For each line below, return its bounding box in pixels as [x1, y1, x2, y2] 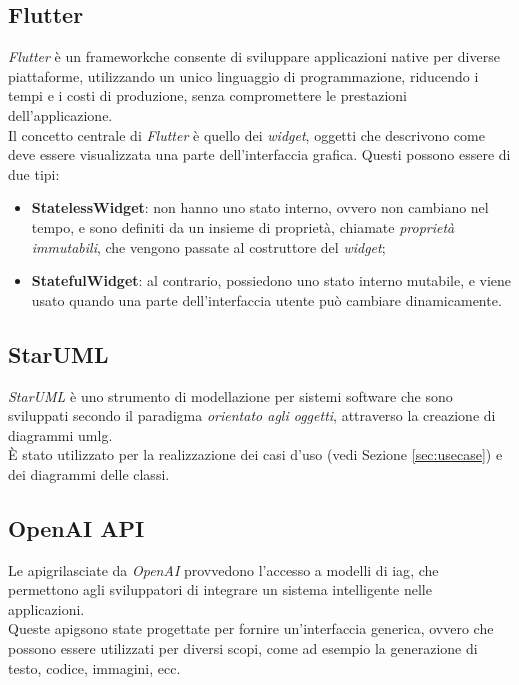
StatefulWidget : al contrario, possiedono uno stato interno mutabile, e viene [31, 270, 512, 291]
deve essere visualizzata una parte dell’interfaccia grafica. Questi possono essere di [8, 144, 511, 165]
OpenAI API [8, 512, 145, 543]
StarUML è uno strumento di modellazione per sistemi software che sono [8, 385, 453, 406]
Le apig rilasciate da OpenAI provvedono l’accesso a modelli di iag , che [8, 559, 439, 580]
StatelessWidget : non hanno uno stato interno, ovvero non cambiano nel [31, 197, 489, 218]
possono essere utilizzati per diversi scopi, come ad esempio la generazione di [8, 638, 478, 659]
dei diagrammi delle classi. [8, 463, 170, 484]
